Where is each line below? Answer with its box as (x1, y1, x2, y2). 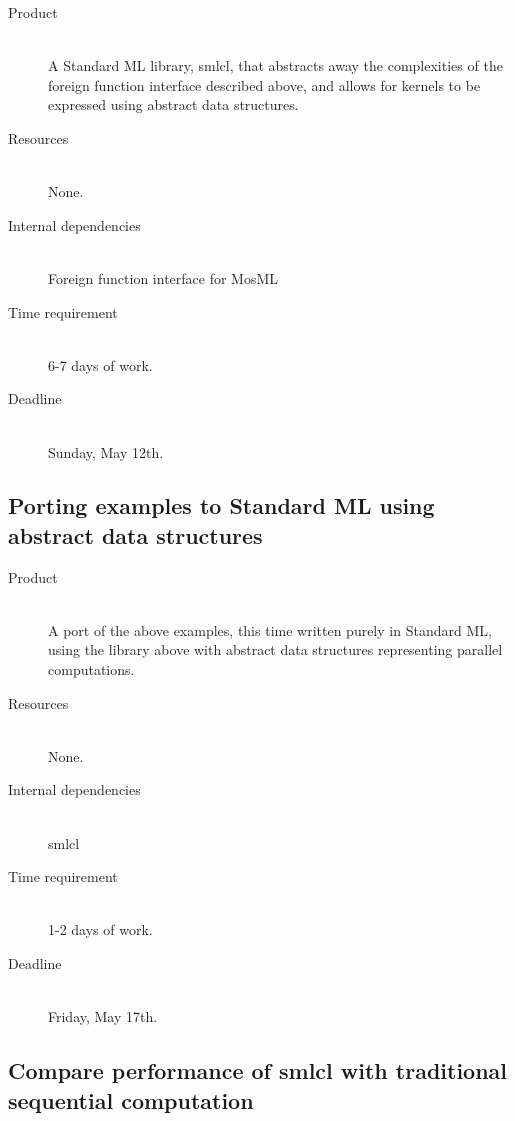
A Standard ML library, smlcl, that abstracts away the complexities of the (48, 55, 503, 76)
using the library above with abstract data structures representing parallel (48, 639, 503, 660)
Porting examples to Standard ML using (8, 490, 435, 521)
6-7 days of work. (48, 354, 153, 375)
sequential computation (8, 1084, 254, 1115)
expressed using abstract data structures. (48, 94, 299, 115)
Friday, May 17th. (48, 1006, 158, 1027)
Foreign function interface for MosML (48, 267, 279, 288)
